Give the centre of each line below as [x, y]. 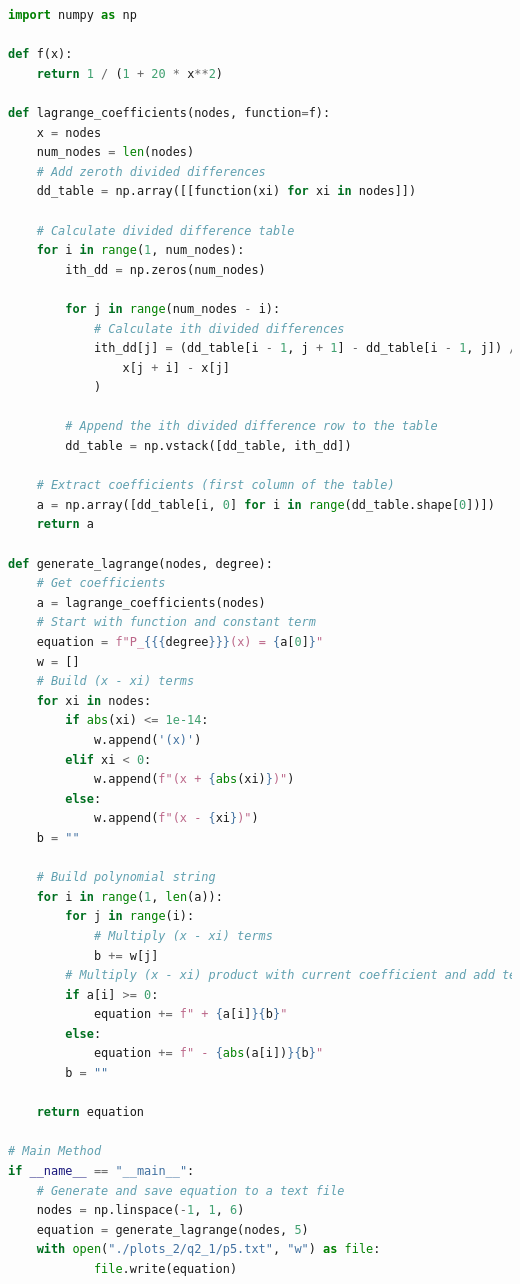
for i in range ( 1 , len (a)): [129, 896]
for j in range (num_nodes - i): [173, 308]
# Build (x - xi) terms [115, 681]
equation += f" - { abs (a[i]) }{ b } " [208, 1053]
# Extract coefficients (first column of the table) [215, 485]
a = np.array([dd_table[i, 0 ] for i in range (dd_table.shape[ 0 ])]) [265, 504]
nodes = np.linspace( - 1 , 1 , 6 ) [140, 1210]
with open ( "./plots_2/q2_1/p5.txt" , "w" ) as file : [208, 1249]
